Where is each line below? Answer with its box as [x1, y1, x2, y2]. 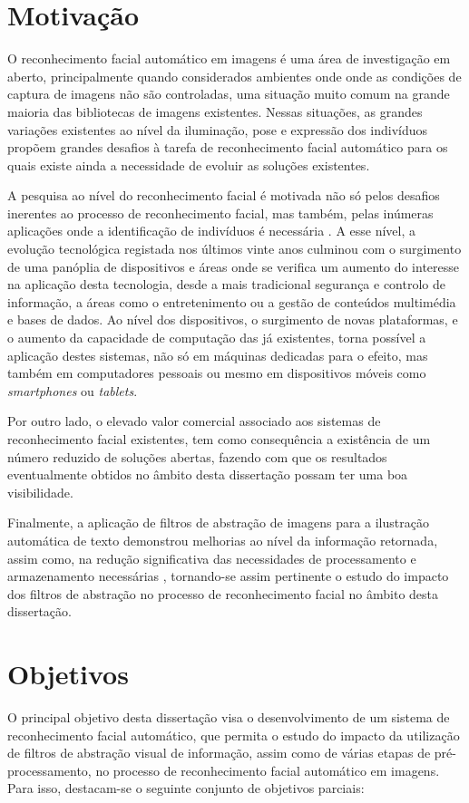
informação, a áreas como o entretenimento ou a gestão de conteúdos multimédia [7, 292, 456, 311]
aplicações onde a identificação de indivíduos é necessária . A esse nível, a [7, 221, 416, 240]
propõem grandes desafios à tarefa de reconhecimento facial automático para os [7, 138, 448, 157]
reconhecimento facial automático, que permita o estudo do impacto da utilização [7, 725, 460, 744]
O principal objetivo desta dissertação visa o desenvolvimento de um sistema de [7, 708, 450, 727]
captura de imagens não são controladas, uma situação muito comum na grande [7, 84, 450, 103]
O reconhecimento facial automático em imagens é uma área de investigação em [7, 49, 451, 68]
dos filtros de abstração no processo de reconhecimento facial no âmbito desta [7, 584, 439, 603]
